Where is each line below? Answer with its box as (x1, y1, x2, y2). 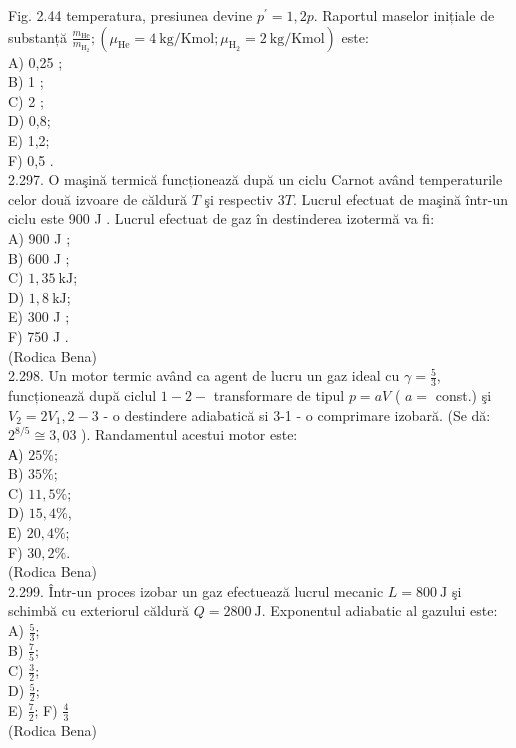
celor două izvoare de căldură (8, 188, 188, 209)
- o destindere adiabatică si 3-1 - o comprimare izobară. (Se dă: (103, 404, 491, 425)
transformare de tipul (213, 384, 345, 405)
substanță (8, 26, 67, 47)
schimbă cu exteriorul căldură (8, 600, 190, 621)
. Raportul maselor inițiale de (313, 5, 495, 25)
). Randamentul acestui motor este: (81, 424, 298, 445)
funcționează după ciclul (8, 384, 157, 405)
